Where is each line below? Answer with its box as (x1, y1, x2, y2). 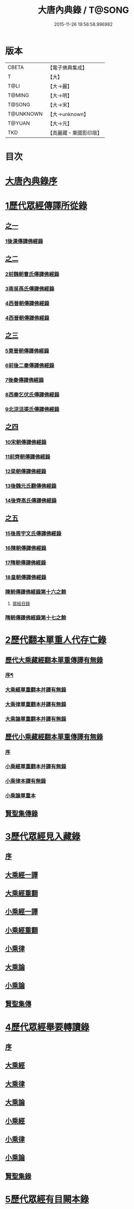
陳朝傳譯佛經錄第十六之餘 (5, 588, 67, 595)
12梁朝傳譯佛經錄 (5, 468, 46, 475)
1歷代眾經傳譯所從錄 (5, 200, 88, 212)
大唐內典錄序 (5, 176, 58, 187)
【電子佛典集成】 (47, 64, 88, 71)
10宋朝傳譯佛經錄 (5, 438, 47, 445)
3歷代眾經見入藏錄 (5, 831, 81, 842)
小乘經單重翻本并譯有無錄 (5, 763, 67, 770)
